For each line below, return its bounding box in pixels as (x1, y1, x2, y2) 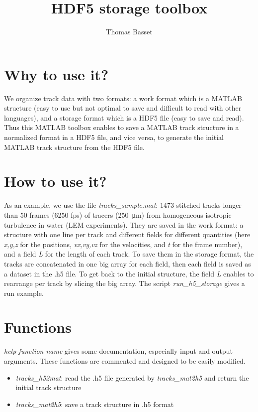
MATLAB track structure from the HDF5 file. (4, 141, 145, 152)
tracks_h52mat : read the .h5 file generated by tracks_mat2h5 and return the (15, 372, 249, 383)
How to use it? (4, 171, 107, 191)
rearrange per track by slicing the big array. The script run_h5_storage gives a (4, 278, 245, 288)
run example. (4, 287, 44, 298)
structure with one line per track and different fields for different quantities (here (4, 229, 251, 240)
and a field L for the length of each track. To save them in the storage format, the (4, 249, 254, 259)
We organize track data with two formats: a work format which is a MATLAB (4, 93, 243, 103)
